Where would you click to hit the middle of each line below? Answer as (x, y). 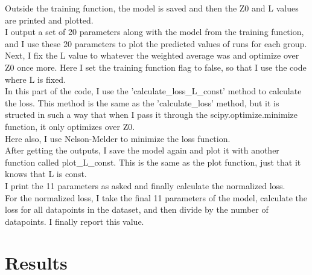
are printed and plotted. (49, 20)
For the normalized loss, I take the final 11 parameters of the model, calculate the (156, 197)
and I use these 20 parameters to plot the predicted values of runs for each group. (156, 43)
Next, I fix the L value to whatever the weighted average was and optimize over (152, 55)
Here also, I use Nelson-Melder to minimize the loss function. (118, 138)
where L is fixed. (36, 79)
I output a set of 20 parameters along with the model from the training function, (154, 32)
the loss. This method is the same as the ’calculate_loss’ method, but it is (142, 102)
